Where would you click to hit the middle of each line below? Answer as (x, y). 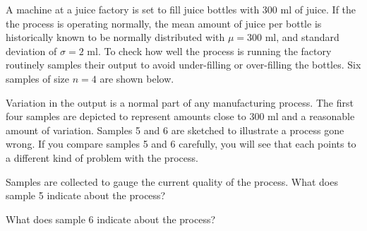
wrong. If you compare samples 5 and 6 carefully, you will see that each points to (181, 144)
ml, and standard (302, 37)
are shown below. (137, 78)
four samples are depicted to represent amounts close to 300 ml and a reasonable (180, 116)
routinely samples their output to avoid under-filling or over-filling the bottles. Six (183, 65)
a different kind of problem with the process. (102, 157)
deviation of (31, 51)
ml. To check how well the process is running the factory (209, 51)
